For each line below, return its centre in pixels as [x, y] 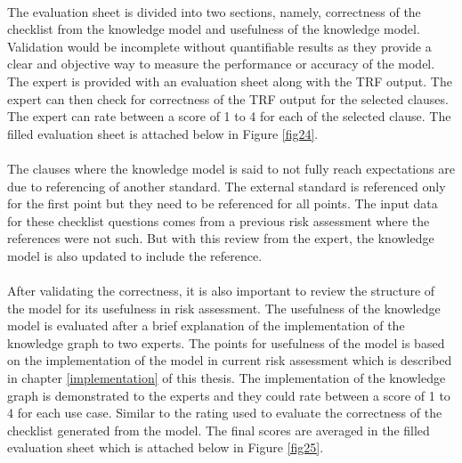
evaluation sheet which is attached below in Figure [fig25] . [166, 447]
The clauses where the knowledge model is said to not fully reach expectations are [231, 168]
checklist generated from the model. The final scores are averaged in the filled [219, 430]
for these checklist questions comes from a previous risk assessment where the [219, 220]
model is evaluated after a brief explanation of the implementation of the [206, 325]
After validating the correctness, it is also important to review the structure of [221, 291]
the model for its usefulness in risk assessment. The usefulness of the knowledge [224, 308]
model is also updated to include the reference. [135, 255]
